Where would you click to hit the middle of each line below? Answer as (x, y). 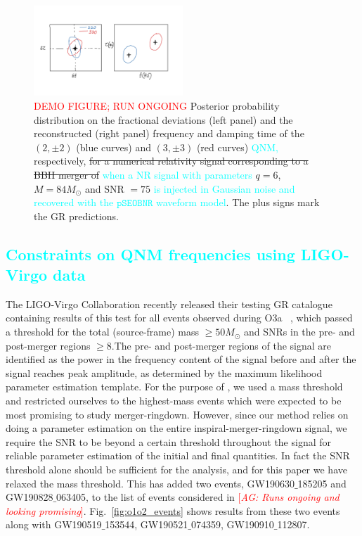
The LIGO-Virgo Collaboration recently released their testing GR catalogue (169, 304)
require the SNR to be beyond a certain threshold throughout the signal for (169, 441)
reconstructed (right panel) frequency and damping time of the (169, 133)
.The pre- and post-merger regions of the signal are (221, 345)
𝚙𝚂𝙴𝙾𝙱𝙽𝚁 (135, 204)
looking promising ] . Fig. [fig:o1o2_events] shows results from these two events (173, 510)
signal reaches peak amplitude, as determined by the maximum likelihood (164, 372)
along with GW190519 (54, 524)
